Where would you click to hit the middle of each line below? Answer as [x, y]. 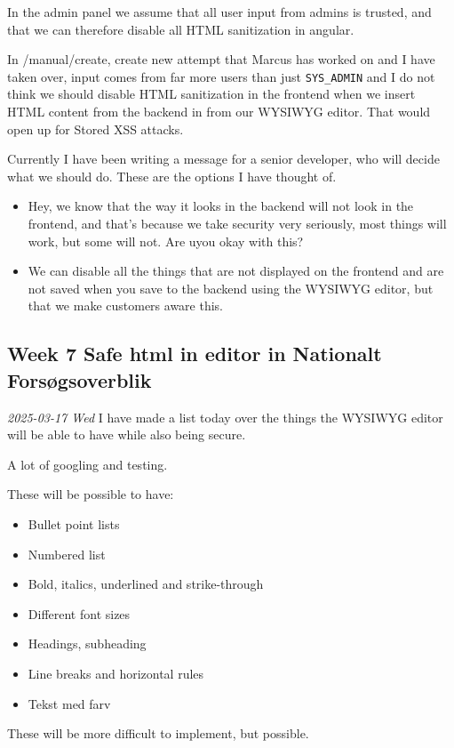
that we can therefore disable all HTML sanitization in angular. [181, 29]
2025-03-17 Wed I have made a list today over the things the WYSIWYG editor [225, 417]
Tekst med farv [69, 703]
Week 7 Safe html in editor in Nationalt [195, 354]
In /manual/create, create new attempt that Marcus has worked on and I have [221, 59]
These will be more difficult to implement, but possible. [158, 733]
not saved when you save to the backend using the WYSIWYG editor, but [231, 288]
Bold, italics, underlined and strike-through [146, 584]
